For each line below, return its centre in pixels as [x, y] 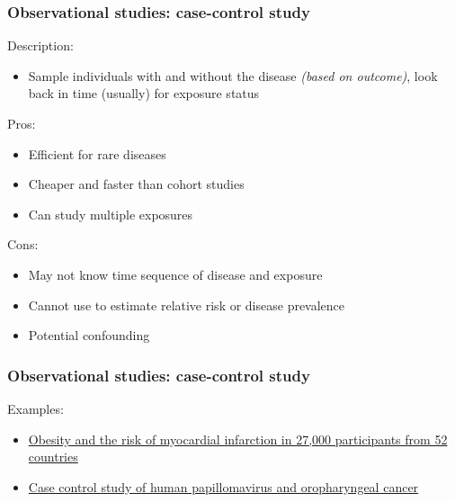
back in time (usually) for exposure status [144, 93]
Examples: [36, 408]
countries [53, 457]
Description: [40, 45]
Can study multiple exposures [111, 214]
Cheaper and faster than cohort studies [136, 184]
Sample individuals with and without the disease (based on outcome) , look [233, 75]
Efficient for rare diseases [97, 153]
